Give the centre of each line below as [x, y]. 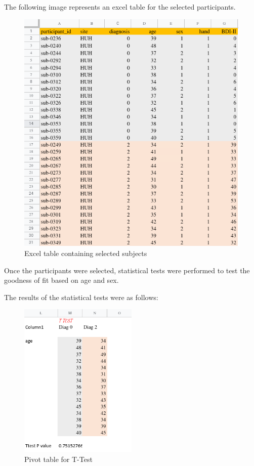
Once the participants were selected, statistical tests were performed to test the [127, 270]
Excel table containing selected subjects [86, 253]
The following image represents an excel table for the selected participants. [120, 7]
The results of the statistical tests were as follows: [81, 297]
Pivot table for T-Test [58, 459]
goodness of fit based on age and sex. [61, 280]
